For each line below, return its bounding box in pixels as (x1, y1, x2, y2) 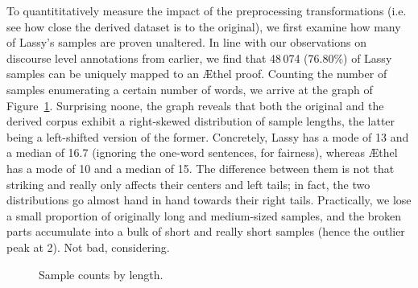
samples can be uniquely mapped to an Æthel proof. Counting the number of (6, 65, 387, 82)
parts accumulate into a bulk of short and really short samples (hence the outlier (6, 223, 405, 240)
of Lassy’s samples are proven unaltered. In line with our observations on (6, 34, 366, 51)
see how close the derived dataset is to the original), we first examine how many (6, 18, 401, 35)
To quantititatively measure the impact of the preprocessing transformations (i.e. (6, 2, 407, 19)
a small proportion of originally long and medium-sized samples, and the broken (6, 207, 402, 224)
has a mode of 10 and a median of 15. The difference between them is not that (6, 159, 395, 176)
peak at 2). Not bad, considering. (6, 238, 170, 255)
